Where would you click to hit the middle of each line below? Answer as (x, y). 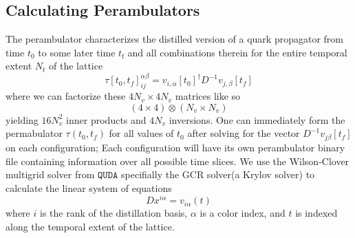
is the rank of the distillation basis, (114, 213)
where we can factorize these (66, 96)
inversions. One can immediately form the (257, 119)
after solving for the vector (244, 133)
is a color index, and (243, 213)
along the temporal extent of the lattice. (90, 226)
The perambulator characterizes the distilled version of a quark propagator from (174, 39)
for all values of (141, 133)
